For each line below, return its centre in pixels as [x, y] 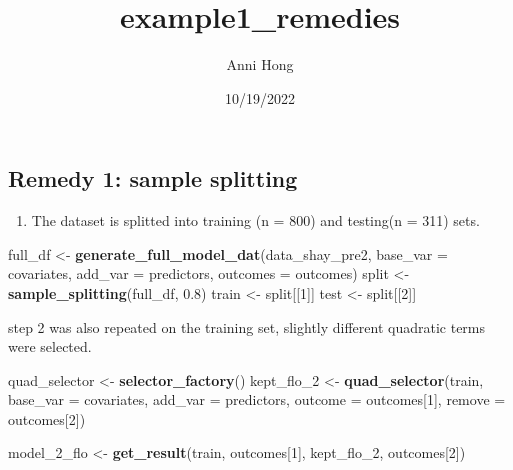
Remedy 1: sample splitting [153, 178]
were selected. [50, 346]
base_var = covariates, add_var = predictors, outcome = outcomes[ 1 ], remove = [257, 399]
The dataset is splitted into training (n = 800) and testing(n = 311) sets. [255, 220]
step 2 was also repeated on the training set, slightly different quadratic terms [247, 326]
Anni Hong [260, 64]
